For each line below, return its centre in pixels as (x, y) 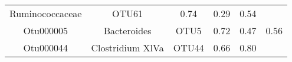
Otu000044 (45, 48)
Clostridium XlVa (127, 48)
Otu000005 (45, 30)
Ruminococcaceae (46, 13)
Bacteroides (127, 30)
